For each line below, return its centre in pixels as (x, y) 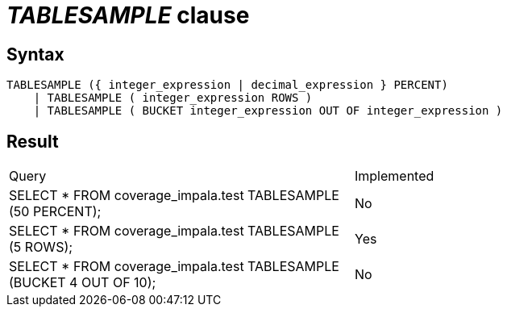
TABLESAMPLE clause (128, 15)
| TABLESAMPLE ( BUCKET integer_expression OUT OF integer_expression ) (268, 111)
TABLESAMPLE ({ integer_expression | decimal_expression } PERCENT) (227, 85)
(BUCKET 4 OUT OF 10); (83, 283)
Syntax (35, 54)
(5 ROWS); (41, 247)
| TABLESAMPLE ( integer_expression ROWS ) (173, 98)
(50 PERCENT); (55, 212)
